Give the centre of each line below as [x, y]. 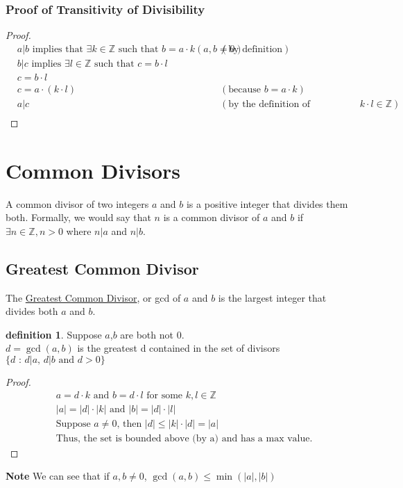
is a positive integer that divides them [267, 203]
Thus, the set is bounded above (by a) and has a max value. [184, 438]
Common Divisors [93, 170]
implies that [58, 49]
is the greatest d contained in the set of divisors [179, 348]
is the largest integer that [272, 297]
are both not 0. [152, 334]
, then [129, 424]
